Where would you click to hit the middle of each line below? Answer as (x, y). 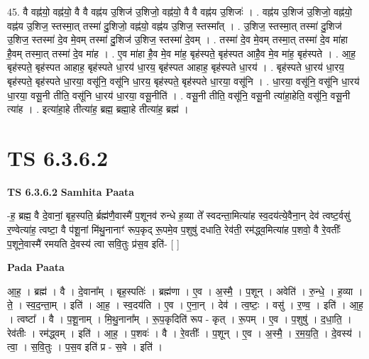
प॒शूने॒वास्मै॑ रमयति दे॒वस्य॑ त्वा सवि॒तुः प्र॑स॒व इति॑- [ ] (94, 243)
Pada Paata (36, 267)
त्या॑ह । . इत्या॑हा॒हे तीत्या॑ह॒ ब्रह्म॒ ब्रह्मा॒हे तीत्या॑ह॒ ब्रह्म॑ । (98, 109)
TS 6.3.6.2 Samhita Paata (71, 191)
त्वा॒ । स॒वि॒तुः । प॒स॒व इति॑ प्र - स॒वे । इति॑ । (85, 347)
